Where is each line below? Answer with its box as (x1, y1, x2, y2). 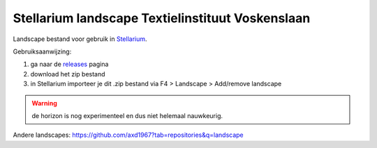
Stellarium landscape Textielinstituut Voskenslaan (13, 10, 311, 26)
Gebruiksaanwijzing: (13, 47, 72, 56)
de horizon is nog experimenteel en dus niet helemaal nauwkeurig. (31, 111, 223, 120)
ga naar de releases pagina (30, 60, 109, 69)
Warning (31, 99, 57, 107)
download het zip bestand (30, 69, 105, 78)
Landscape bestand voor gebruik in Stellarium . (13, 35, 147, 43)
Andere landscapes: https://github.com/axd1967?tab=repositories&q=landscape (13, 131, 244, 139)
